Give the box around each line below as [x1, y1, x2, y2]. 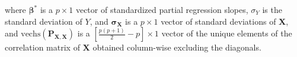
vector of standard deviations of [161, 15, 276, 27]
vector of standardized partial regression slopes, [75, 4, 248, 15]
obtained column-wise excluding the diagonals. [92, 41, 261, 53]
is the [262, 4, 282, 15]
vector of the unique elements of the [161, 27, 292, 39]
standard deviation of [5, 15, 82, 27]
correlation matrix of [5, 41, 80, 53]
